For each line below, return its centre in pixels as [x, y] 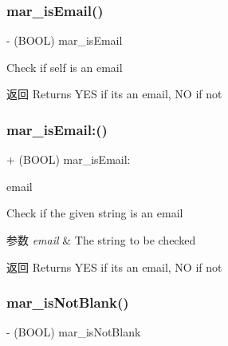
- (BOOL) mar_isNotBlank [74, 332]
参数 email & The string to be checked [101, 240]
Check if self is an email [65, 67]
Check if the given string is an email [95, 213]
